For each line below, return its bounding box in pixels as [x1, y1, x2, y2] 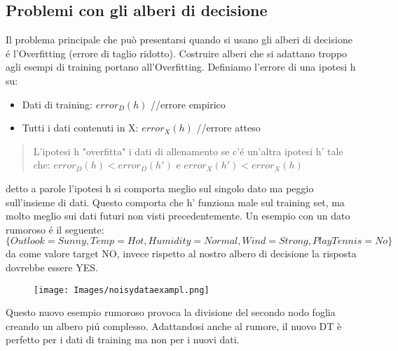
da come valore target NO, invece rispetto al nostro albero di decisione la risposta [6, 246, 357, 261]
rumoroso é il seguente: [6, 222, 104, 236]
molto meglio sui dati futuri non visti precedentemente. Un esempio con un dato [6, 208, 350, 223]
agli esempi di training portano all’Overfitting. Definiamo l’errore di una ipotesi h [6, 59, 356, 74]
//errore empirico [151, 96, 226, 111]
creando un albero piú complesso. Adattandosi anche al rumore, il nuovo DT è [6, 318, 342, 333]
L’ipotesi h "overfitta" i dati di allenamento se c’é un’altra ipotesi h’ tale [33, 143, 343, 158]
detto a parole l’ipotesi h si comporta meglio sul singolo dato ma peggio [6, 180, 314, 195]
